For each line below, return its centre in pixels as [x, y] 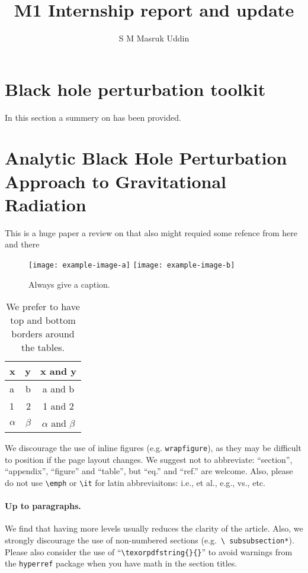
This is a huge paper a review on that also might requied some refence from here [151, 232]
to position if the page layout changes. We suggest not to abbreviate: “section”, [149, 459]
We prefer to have [43, 307]
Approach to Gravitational [115, 181]
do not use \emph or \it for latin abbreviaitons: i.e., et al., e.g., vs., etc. [135, 483]
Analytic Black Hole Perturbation [146, 158]
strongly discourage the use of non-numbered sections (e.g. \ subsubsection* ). [150, 540]
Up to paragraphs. [43, 506]
